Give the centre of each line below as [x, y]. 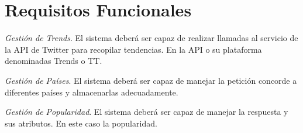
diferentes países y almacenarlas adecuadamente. [92, 92]
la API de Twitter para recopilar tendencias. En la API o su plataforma [133, 49]
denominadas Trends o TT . [54, 61]
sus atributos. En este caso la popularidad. [81, 123]
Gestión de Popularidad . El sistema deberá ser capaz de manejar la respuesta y [147, 112]
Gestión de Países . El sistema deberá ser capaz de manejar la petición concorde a [151, 80]
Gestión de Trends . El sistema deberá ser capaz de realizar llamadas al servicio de [151, 38]
